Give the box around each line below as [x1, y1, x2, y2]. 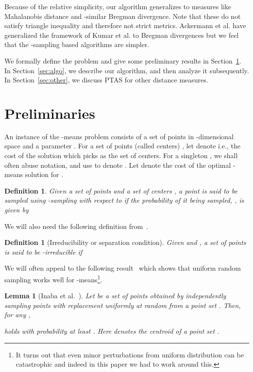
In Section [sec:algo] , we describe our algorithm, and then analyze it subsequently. [4, 65, 249, 75]
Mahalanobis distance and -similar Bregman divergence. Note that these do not [4, 11, 241, 21]
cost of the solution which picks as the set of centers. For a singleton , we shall [4, 150, 238, 161]
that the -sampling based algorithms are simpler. [4, 39, 150, 49]
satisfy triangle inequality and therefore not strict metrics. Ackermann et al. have [4, 20, 246, 31]
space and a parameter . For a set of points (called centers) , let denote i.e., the [4, 141, 240, 151]
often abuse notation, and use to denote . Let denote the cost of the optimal [4, 160, 231, 170]
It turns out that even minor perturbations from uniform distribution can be [16, 349, 244, 359]
